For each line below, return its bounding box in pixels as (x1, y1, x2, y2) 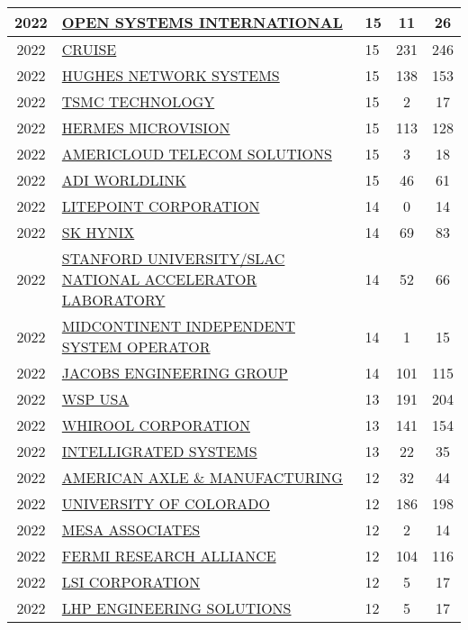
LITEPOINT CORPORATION (61, 196, 260, 216)
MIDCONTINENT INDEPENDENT (61, 315, 295, 336)
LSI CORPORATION (61, 571, 201, 592)
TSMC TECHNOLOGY (61, 91, 215, 112)
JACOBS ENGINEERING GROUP (61, 362, 288, 383)
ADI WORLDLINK (61, 169, 186, 190)
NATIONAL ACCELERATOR (61, 269, 257, 289)
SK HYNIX (61, 222, 135, 242)
